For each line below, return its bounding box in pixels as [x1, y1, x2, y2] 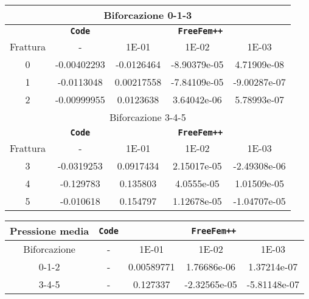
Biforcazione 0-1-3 [103, 8, 192, 22]
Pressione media [10, 224, 89, 238]
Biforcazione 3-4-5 [109, 110, 186, 124]
